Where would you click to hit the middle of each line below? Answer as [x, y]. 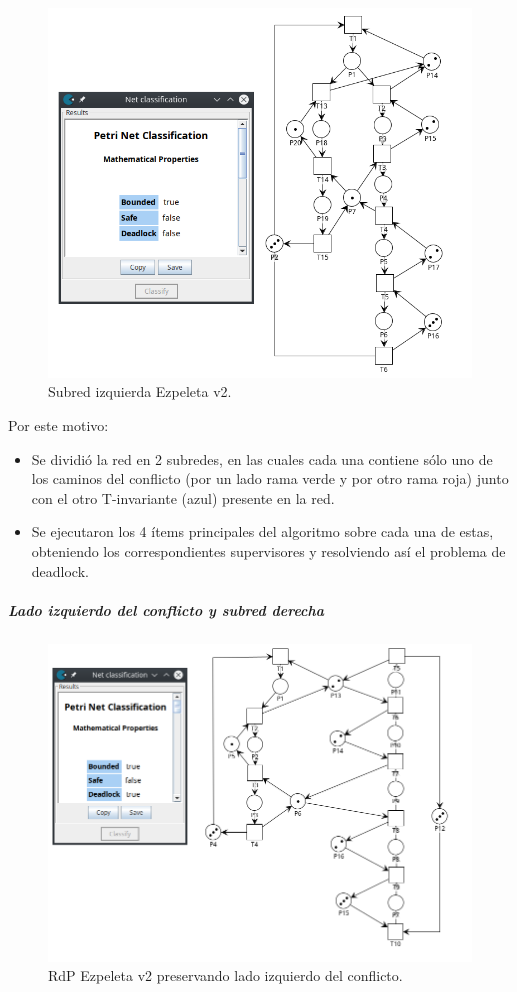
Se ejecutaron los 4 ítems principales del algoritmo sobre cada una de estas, [262, 531]
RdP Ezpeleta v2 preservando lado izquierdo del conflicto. [225, 975]
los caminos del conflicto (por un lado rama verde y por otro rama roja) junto [270, 478]
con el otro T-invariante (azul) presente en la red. [183, 497]
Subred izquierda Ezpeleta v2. [140, 391]
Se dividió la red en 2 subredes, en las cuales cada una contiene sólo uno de [262, 458]
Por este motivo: [58, 425]
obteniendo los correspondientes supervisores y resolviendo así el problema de [268, 551]
